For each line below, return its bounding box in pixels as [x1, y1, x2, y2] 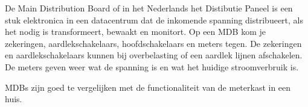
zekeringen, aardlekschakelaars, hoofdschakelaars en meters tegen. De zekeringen [5, 37, 302, 49]
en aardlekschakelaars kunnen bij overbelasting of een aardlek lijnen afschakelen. [5, 49, 303, 61]
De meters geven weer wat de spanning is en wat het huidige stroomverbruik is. [5, 60, 299, 73]
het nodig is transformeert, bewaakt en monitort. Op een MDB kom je [5, 25, 266, 38]
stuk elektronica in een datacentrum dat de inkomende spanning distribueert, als [5, 13, 303, 26]
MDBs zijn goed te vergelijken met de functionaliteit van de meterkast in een [5, 81, 291, 93]
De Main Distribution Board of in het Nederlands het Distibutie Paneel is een [5, 2, 293, 14]
